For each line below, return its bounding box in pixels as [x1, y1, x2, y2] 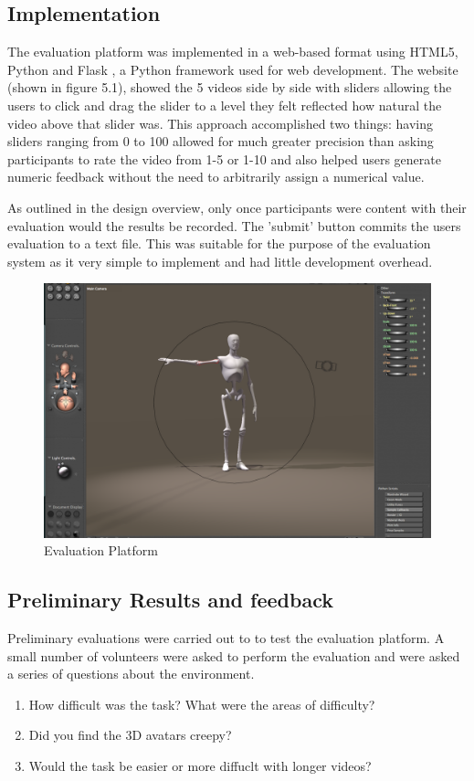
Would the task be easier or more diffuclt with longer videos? [28, 755, 372, 775]
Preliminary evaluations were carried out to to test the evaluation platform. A [7, 628, 445, 647]
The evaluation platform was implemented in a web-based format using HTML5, [7, 42, 458, 61]
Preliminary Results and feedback [7, 586, 333, 614]
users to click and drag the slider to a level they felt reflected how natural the [7, 95, 442, 114]
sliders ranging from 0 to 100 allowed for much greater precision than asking [7, 132, 434, 151]
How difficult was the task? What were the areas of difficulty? [28, 694, 375, 713]
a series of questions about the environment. [7, 664, 255, 683]
